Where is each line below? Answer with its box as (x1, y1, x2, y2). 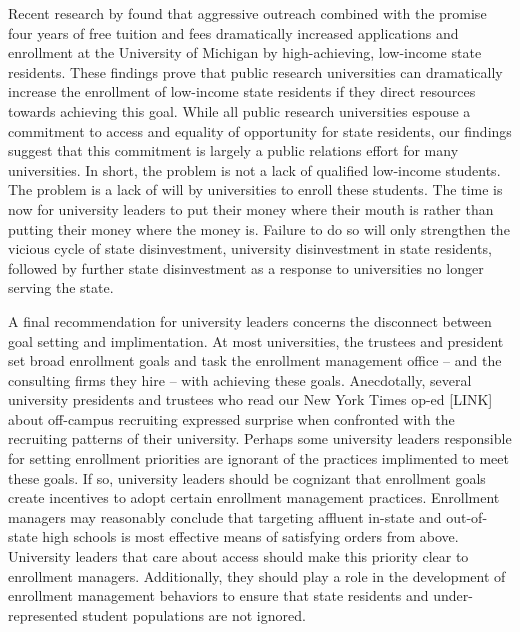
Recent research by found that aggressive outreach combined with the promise (8, 3, 487, 23)
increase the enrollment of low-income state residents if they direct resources (8, 81, 476, 102)
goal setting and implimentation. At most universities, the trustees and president (8, 330, 504, 351)
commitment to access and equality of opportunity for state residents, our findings (8, 120, 512, 141)
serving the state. (8, 277, 114, 298)
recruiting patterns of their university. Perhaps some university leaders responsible (8, 428, 512, 449)
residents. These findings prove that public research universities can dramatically (8, 61, 503, 82)
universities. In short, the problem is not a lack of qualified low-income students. (8, 159, 501, 180)
